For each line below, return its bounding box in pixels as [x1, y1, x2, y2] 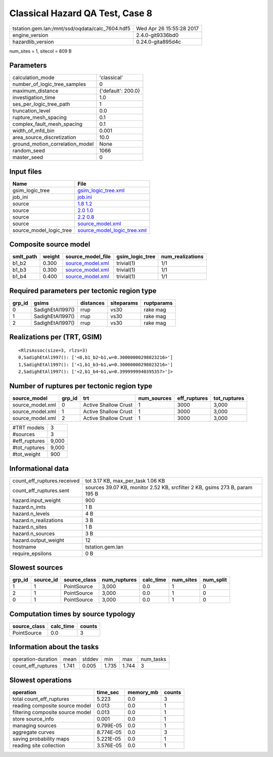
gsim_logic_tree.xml [77, 187, 125, 194]
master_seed [12, 154, 43, 161]
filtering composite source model [12, 708, 92, 716]
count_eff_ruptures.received [12, 477, 80, 484]
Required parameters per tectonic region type [9, 286, 157, 295]
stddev [82, 656, 99, 663]
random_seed [12, 147, 45, 154]
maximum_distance [12, 88, 59, 95]
